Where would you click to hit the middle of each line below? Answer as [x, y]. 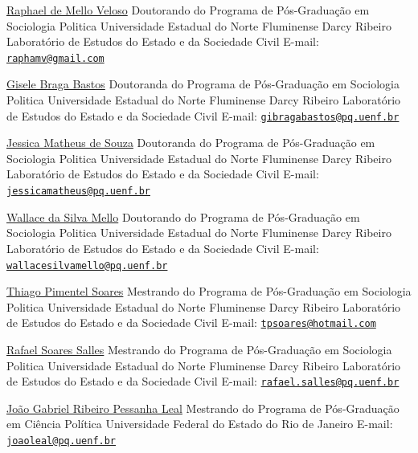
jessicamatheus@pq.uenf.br [78, 192]
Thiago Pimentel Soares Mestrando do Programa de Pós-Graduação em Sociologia [209, 291]
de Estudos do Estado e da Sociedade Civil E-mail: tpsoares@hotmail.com [191, 322]
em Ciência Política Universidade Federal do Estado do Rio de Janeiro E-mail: [200, 424]
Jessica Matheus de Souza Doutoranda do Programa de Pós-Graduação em [191, 143]
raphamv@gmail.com [55, 58]
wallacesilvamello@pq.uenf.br [87, 265]
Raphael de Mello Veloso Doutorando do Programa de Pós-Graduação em [188, 10]
